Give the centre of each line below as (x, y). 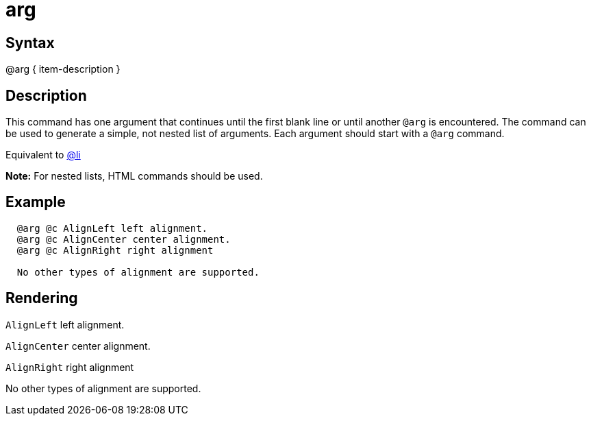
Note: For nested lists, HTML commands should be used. (134, 176)
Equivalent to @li (43, 155)
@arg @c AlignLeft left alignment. (112, 228)
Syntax (30, 43)
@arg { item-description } (63, 69)
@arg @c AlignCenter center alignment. (124, 239)
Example (36, 202)
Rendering (42, 298)
